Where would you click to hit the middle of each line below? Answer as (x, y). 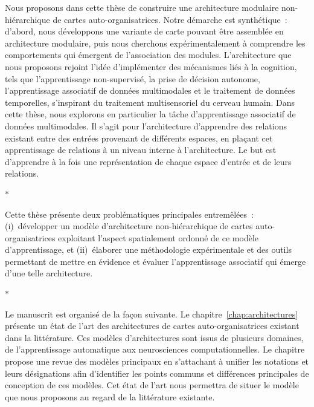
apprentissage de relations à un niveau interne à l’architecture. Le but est (141, 150)
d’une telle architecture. (49, 273)
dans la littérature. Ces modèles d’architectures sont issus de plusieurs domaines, (154, 337)
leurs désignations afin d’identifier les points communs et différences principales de (157, 373)
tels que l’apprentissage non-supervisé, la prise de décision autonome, (133, 78)
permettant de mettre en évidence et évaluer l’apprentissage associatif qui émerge (155, 261)
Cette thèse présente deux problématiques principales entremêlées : (129, 214)
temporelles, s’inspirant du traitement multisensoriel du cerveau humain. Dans (150, 102)
